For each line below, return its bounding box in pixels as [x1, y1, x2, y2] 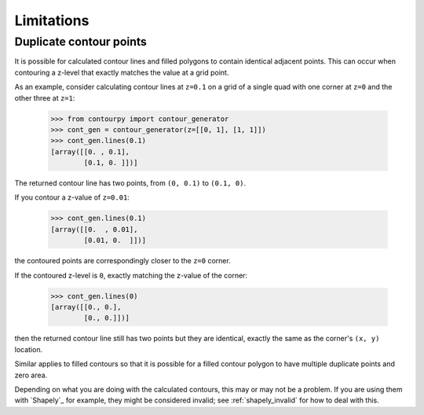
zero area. [14, 370, 48, 380]
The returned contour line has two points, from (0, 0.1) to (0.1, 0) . [14, 178, 247, 188]
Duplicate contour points [14, 35, 147, 49]
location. [14, 344, 43, 354]
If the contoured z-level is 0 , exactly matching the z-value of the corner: [14, 270, 247, 280]
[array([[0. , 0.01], [50, 225, 138, 233]
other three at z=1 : [14, 93, 75, 102]
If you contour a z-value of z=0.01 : [14, 193, 130, 202]
